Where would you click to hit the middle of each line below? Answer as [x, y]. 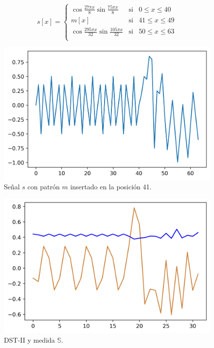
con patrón [44, 187]
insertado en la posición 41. [111, 187]
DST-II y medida [29, 339]
